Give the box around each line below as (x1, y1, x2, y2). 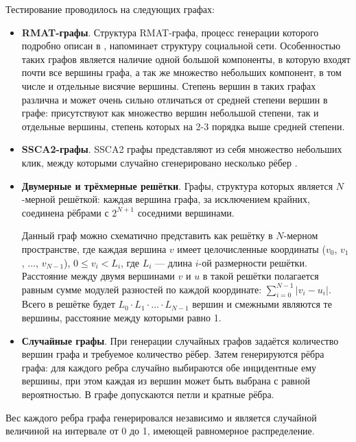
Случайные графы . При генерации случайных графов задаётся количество (21, 333, 339, 347)
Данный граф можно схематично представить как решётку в (21, 228, 273, 243)
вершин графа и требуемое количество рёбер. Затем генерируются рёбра (21, 347, 324, 361)
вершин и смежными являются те (192, 297, 332, 311)
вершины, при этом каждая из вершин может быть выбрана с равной (21, 373, 310, 388)
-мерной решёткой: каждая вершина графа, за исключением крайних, (21, 192, 310, 206)
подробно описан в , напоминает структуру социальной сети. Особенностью (21, 38, 341, 53)
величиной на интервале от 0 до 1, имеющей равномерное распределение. (5, 423, 315, 438)
